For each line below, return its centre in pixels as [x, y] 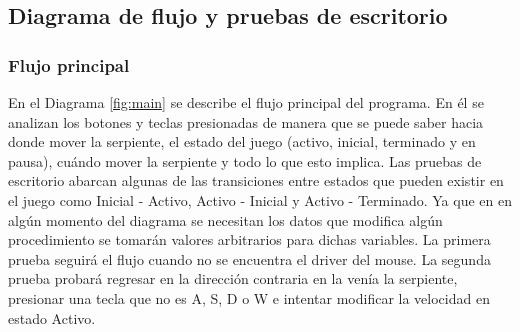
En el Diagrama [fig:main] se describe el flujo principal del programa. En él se [246, 102]
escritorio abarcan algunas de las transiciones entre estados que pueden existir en [256, 180]
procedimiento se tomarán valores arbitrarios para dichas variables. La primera [249, 239]
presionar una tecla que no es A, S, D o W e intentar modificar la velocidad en [249, 297]
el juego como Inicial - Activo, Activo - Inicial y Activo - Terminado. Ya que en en [260, 199]
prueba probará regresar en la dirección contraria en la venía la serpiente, [233, 278]
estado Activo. [52, 317]
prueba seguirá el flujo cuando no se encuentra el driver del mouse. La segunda [249, 258]
